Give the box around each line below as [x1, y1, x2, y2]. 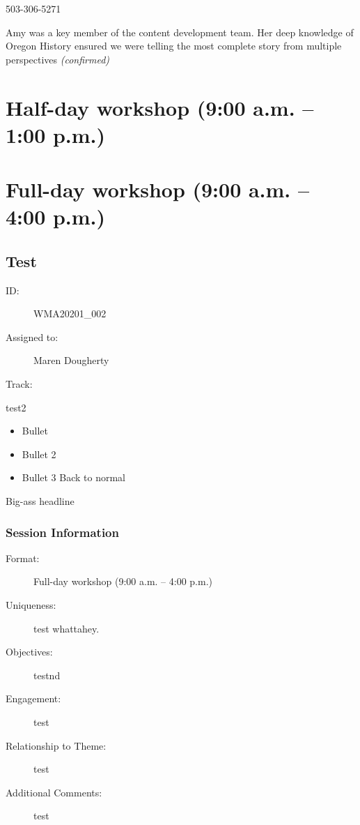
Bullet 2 [22, 446, 56, 461]
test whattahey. [33, 621, 100, 635]
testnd [33, 667, 61, 682]
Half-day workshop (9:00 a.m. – [6, 93, 314, 121]
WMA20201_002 [33, 306, 107, 321]
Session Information [6, 523, 119, 540]
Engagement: [6, 691, 61, 706]
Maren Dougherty [33, 353, 109, 368]
